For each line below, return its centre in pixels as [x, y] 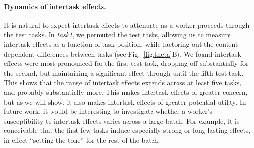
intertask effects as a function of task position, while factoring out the [109, 44]
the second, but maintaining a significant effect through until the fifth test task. [124, 73]
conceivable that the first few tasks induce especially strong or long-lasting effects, [127, 130]
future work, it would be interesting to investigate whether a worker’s [108, 111]
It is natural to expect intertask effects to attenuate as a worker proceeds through [127, 25]
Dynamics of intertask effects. [55, 6]
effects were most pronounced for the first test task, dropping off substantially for [126, 63]
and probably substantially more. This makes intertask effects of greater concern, [126, 92]
